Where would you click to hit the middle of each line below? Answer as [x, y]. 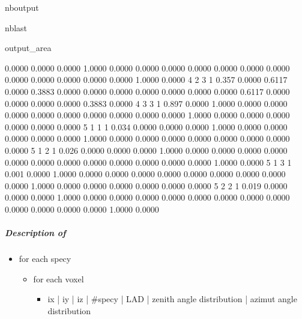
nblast [16, 27]
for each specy [45, 259]
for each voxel [59, 278]
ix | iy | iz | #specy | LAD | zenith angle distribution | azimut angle [172, 299]
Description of [35, 233]
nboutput [22, 7]
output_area [28, 48]
